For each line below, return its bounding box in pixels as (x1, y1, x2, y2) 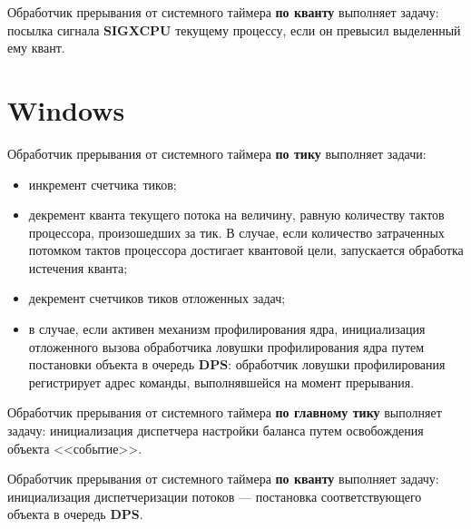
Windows (7, 91, 125, 128)
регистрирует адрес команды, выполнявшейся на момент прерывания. (28, 372, 415, 391)
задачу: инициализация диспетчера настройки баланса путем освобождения (7, 421, 424, 440)
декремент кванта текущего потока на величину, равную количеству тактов (28, 205, 445, 224)
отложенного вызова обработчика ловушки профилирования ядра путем (28, 337, 425, 356)
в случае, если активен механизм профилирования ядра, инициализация (28, 319, 426, 338)
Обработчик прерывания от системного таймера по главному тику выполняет (7, 403, 442, 422)
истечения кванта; (28, 258, 128, 277)
